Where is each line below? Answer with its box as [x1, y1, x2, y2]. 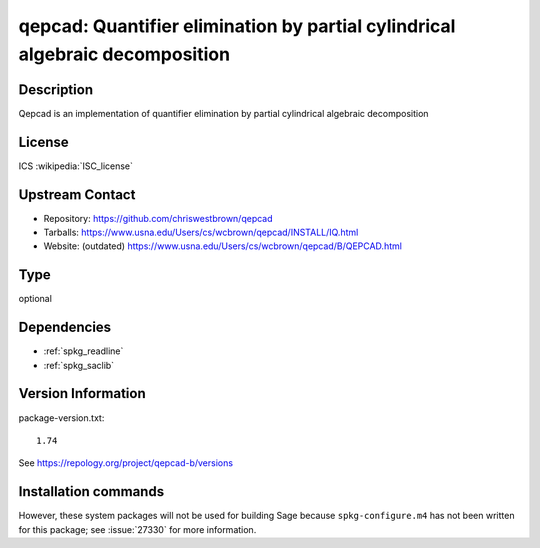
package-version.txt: [18, 411, 105, 424]
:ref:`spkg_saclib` [43, 359, 115, 371]
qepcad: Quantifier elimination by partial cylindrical [18, 15, 456, 37]
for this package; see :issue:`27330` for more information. [18, 523, 257, 535]
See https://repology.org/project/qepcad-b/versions [18, 457, 234, 469]
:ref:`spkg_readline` [43, 345, 124, 357]
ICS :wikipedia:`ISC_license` [18, 160, 134, 172]
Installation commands [18, 483, 165, 500]
